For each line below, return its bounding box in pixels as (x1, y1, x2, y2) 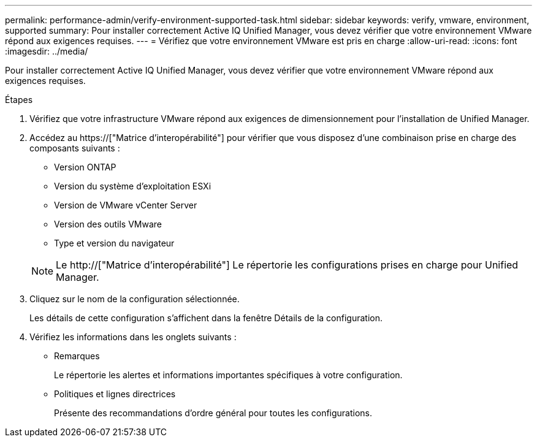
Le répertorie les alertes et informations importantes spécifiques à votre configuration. (54, 370, 403, 380)
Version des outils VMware (54, 219, 162, 229)
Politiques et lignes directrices (54, 389, 176, 399)
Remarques (54, 351, 100, 361)
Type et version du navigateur (54, 238, 175, 248)
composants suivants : (29, 143, 120, 153)
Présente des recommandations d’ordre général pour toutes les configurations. (54, 408, 373, 418)
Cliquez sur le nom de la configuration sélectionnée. (29, 294, 240, 304)
